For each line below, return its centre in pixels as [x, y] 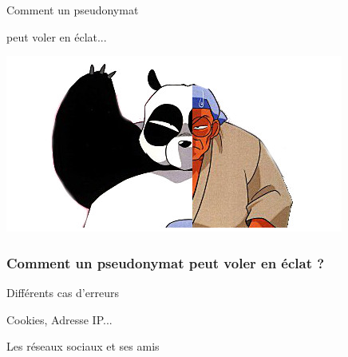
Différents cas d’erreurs [63, 292]
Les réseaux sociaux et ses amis [83, 346]
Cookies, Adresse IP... [59, 319]
